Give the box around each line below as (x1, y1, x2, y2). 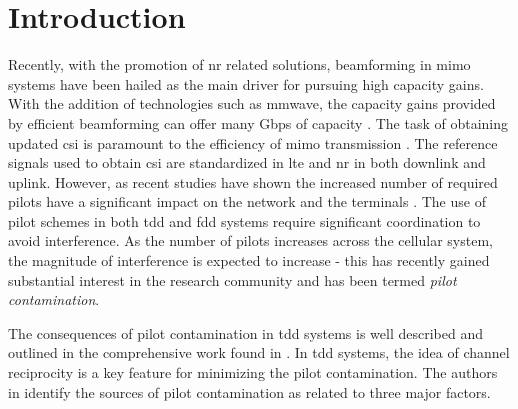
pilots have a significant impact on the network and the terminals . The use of (8, 191, 486, 212)
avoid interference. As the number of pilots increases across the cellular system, (8, 230, 493, 251)
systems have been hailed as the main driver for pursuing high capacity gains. (8, 73, 484, 94)
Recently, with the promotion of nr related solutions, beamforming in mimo (8, 54, 471, 75)
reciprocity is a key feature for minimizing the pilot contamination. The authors (8, 362, 498, 383)
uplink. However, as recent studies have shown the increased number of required (8, 171, 498, 192)
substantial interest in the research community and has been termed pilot (8, 269, 457, 290)
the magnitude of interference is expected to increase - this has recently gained (8, 250, 490, 271)
